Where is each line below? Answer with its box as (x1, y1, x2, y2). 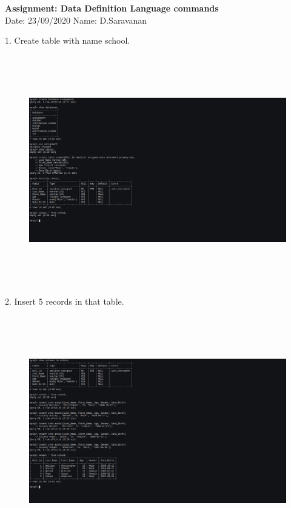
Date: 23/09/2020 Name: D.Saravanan (5, 13, 147, 26)
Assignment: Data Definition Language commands (5, 2, 219, 14)
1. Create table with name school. (5, 34, 130, 47)
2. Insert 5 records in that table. (5, 295, 124, 308)
